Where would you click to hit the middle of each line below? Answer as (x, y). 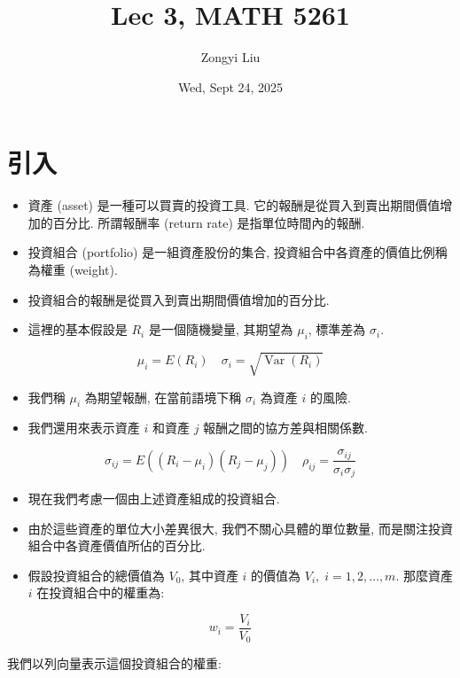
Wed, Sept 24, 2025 (230, 86)
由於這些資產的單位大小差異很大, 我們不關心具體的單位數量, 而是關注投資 (240, 528)
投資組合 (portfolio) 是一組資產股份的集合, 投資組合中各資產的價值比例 (231, 252)
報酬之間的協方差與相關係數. (285, 428)
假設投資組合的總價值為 (96, 575)
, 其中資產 (210, 575)
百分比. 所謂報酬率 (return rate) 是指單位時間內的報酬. (209, 222)
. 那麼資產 (424, 575)
